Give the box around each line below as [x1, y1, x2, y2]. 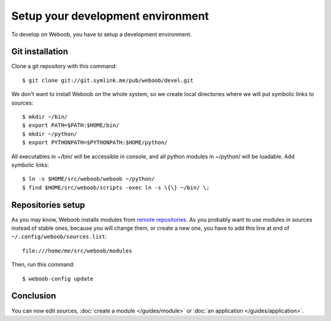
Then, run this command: [11, 261, 75, 268]
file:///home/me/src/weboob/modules [22, 247, 132, 254]
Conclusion [11, 291, 56, 301]
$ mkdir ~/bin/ [22, 113, 68, 121]
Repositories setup [11, 200, 85, 210]
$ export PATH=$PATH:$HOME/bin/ [22, 122, 120, 129]
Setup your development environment [11, 9, 209, 23]
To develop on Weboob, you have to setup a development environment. [11, 31, 192, 38]
